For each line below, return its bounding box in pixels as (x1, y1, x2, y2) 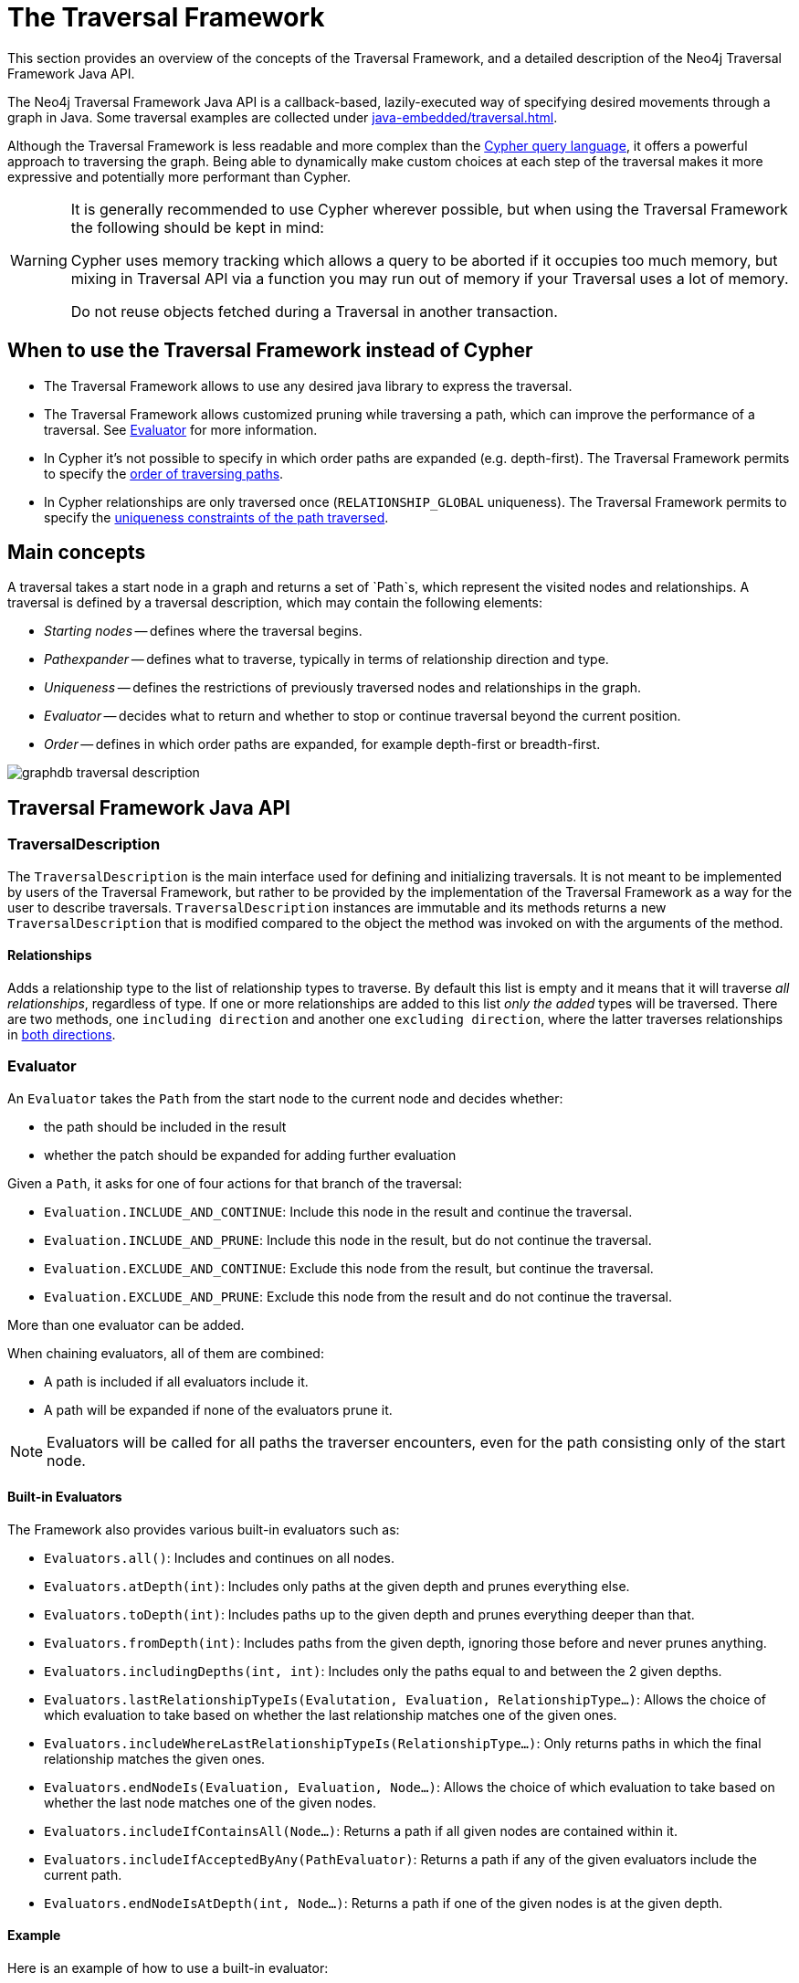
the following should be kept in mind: (70, 217, 324, 237)
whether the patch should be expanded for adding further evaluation (44, 1146, 457, 1163)
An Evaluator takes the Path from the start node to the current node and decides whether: (7, 1090, 563, 1106)
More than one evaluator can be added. (7, 1316, 245, 1333)
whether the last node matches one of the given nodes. (44, 1794, 376, 1810)
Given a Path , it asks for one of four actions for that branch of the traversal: (7, 1175, 463, 1191)
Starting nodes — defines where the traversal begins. (44, 623, 363, 639)
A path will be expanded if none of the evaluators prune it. (44, 1401, 393, 1418)
